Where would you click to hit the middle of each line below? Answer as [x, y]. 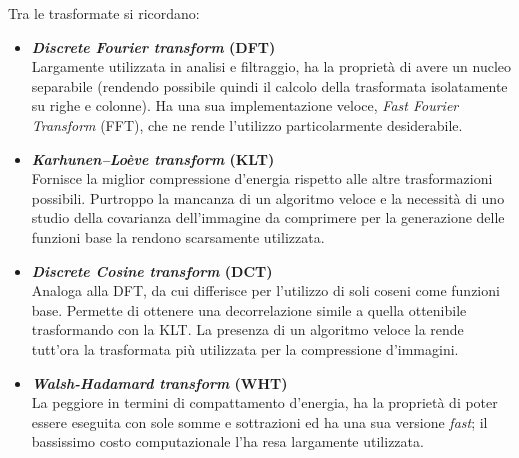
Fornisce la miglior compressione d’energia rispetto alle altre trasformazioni [262, 178]
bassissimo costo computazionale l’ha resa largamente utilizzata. [227, 441]
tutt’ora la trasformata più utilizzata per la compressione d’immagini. [245, 348]
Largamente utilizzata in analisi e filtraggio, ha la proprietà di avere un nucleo [271, 66]
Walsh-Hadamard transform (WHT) [159, 382]
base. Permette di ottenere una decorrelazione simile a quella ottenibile [249, 309]
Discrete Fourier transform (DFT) [153, 46]
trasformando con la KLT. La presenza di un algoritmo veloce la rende [247, 329]
